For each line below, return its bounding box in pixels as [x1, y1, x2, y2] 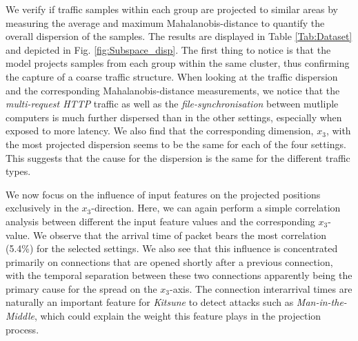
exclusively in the [6, 200, 79, 215]
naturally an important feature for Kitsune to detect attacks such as [6, 295, 294, 309]
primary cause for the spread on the [6, 281, 157, 296]
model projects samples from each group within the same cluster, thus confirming [6, 56, 350, 70]
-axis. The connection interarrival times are [170, 281, 352, 296]
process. [6, 322, 39, 336]
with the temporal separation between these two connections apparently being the [6, 268, 352, 282]
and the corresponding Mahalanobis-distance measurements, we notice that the [6, 83, 340, 97]
